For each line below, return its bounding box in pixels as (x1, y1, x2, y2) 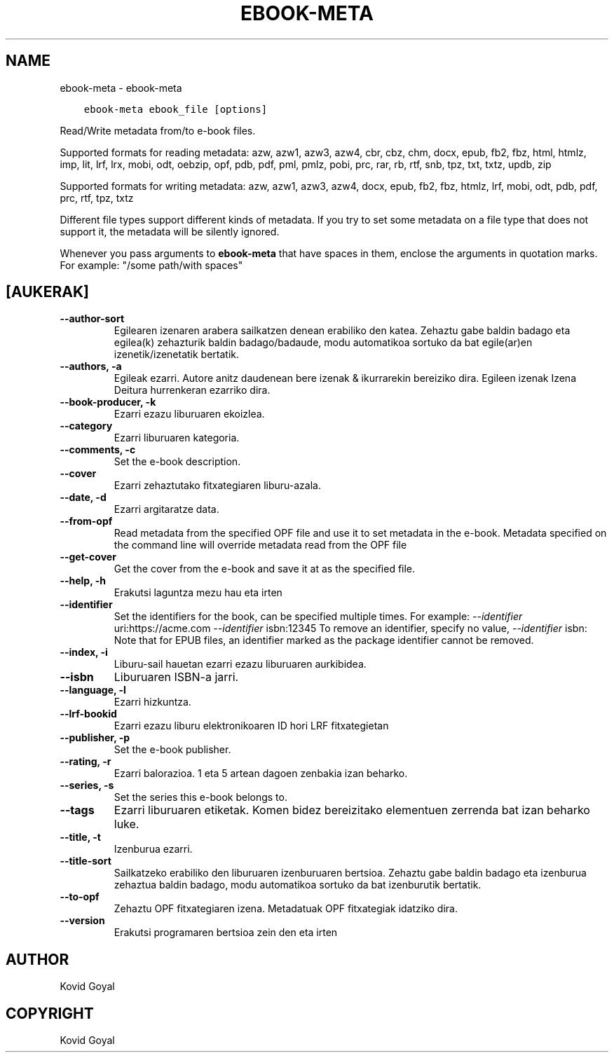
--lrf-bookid (60, 708, 117, 720)
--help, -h (60, 575, 106, 587)
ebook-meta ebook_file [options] (83, 103, 268, 115)
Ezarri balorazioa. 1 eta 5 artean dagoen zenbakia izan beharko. (114, 767, 408, 780)
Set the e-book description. (114, 455, 241, 468)
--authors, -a (60, 360, 122, 373)
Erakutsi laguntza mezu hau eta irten (114, 586, 282, 599)
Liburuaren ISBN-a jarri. (114, 670, 239, 685)
